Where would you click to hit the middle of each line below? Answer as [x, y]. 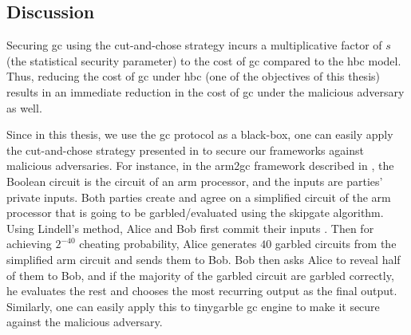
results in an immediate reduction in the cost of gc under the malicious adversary [205, 91]
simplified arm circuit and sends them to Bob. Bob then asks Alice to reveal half [204, 259]
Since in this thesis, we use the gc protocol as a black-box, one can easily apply [200, 134]
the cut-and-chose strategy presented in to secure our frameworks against [185, 150]
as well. [24, 107]
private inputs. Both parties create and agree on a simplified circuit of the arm [199, 197]
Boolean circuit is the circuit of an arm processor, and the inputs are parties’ [195, 181]
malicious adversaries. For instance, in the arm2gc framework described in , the [200, 166]
